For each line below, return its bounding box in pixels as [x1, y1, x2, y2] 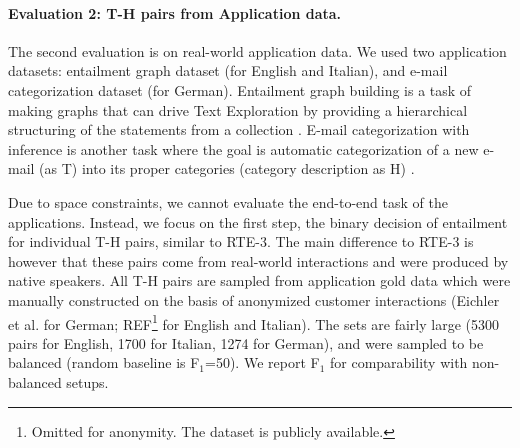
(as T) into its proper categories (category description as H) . [39, 158, 415, 179]
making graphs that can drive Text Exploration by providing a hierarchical [8, 99, 468, 120]
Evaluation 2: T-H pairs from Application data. [8, 2, 342, 23]
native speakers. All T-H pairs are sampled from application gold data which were [8, 270, 511, 291]
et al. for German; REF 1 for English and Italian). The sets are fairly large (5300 [8, 310, 499, 334]
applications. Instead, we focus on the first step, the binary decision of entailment [8, 211, 508, 232]
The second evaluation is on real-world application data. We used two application [8, 40, 507, 61]
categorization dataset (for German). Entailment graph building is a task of [8, 79, 472, 100]
